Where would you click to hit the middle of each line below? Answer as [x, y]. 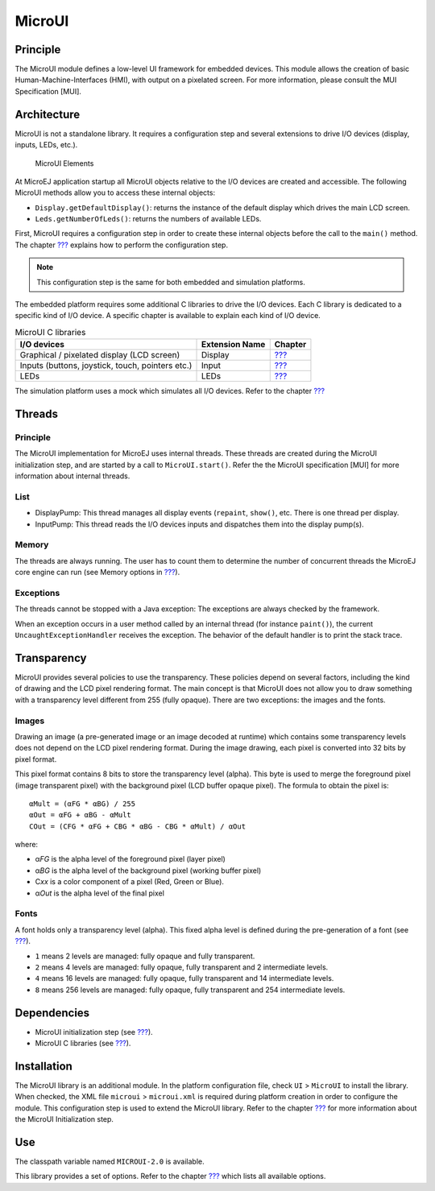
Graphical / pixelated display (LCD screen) [100, 355]
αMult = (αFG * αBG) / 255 [83, 804]
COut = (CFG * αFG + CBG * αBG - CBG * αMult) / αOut [137, 826]
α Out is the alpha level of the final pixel [100, 893]
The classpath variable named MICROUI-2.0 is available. [110, 1162]
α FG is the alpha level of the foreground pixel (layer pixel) [130, 859]
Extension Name [233, 345]
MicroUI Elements [64, 163]
